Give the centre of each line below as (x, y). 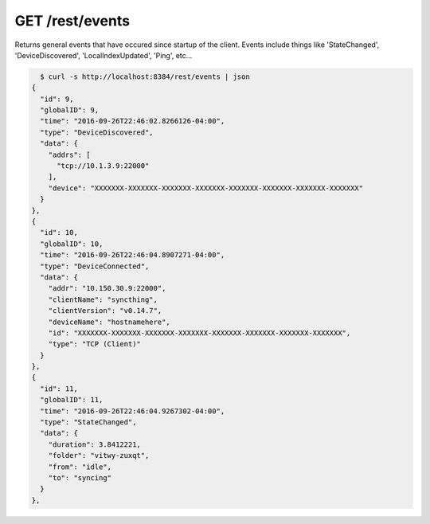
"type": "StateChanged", (88, 422)
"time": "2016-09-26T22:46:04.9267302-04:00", (133, 411)
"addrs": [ (69, 154)
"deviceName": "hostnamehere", (109, 322)
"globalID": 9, (70, 110)
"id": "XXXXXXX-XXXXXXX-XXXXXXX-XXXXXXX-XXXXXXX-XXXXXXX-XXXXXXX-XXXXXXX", (199, 333)
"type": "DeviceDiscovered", (97, 132)
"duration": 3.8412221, (94, 444)
